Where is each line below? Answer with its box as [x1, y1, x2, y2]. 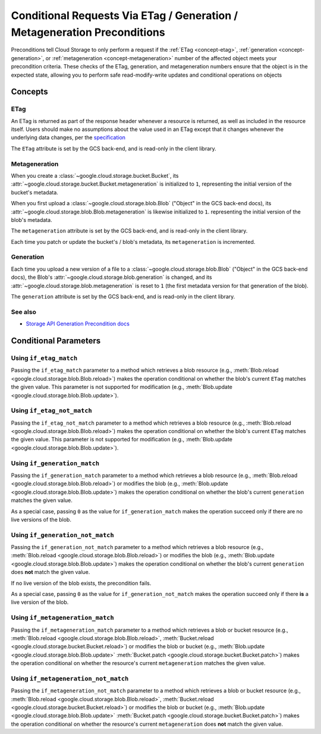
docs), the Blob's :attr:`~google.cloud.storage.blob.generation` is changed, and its [11, 274, 212, 281]
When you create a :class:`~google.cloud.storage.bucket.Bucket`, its [11, 172, 179, 179]
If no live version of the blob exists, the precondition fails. [11, 579, 152, 586]
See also [11, 308, 37, 316]
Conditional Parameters [11, 335, 101, 346]
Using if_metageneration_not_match [11, 674, 129, 682]
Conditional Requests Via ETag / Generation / [11, 9, 238, 22]
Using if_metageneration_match [11, 613, 114, 622]
